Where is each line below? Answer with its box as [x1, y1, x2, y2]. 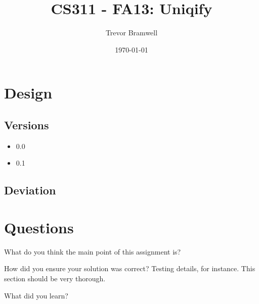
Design [4, 82, 53, 103]
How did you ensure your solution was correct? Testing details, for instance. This [4, 263, 255, 274]
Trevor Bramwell [105, 27, 158, 38]
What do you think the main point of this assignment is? [4, 246, 181, 257]
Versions [4, 117, 49, 132]
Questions [4, 217, 74, 237]
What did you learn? [4, 290, 68, 300]
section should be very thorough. [4, 273, 106, 283]
